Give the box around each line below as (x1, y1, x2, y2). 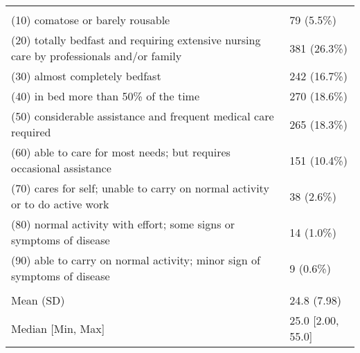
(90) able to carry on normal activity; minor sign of (11, 252, 260, 268)
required (11, 124, 51, 140)
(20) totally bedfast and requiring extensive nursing (11, 32, 261, 48)
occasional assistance (11, 160, 111, 176)
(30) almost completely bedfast (11, 68, 161, 84)
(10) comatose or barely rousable (11, 12, 170, 28)
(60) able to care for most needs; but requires (11, 144, 231, 160)
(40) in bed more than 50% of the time (11, 88, 200, 104)
